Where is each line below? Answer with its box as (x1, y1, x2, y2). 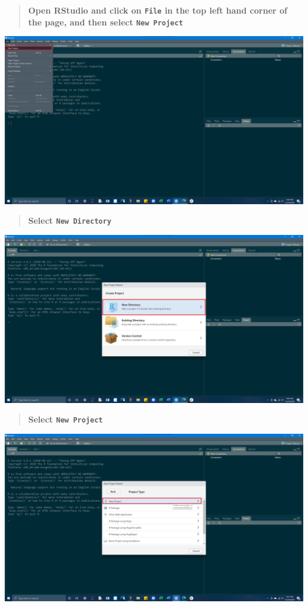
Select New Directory (28, 214, 111, 227)
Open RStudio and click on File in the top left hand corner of (28, 4, 287, 16)
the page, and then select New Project (28, 15, 183, 28)
